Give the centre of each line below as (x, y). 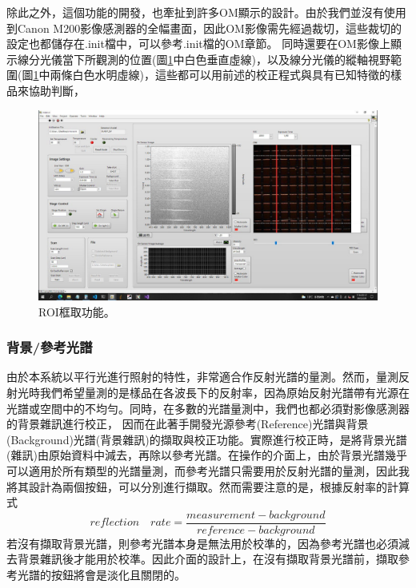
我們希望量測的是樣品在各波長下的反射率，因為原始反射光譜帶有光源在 (224, 393)
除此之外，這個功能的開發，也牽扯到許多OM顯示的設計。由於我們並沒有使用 (206, 12)
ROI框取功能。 (77, 311)
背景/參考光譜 (50, 347)
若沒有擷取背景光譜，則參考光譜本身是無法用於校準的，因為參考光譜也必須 (202, 543)
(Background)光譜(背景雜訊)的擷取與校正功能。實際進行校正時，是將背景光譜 (207, 439)
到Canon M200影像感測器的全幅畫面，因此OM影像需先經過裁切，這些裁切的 (204, 28)
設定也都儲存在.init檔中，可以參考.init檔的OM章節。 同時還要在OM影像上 (198, 44)
